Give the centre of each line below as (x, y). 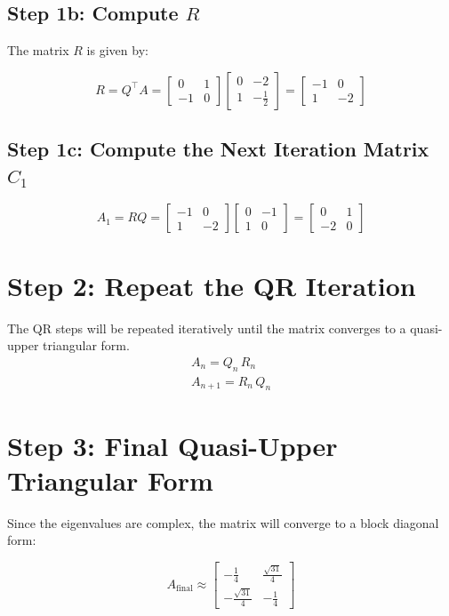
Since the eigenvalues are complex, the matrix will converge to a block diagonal (223, 522)
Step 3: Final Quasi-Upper (172, 445)
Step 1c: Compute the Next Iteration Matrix (218, 149)
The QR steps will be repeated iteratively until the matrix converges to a (207, 328)
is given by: (117, 50)
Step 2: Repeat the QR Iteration (212, 285)
